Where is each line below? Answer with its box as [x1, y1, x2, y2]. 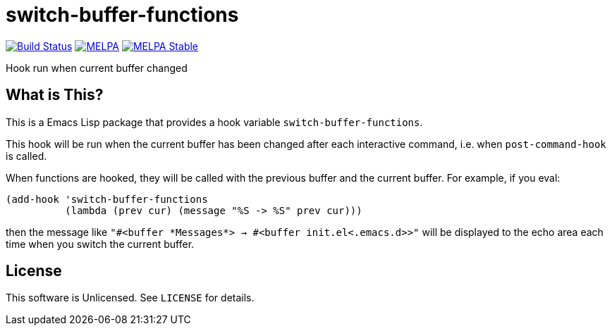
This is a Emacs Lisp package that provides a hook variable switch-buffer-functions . [6, 115, 423, 128]
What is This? [6, 86, 104, 104]
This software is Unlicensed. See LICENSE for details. [6, 292, 255, 304]
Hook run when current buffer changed [6, 61, 188, 74]
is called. [6, 149, 47, 162]
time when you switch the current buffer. [6, 237, 195, 250]
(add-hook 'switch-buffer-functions [6, 193, 208, 205]
